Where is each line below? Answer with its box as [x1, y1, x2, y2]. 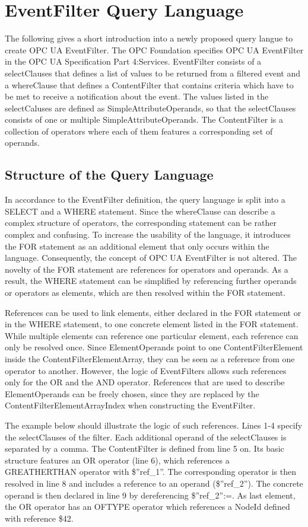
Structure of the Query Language [5, 165, 214, 184]
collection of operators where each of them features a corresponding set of [5, 124, 273, 137]
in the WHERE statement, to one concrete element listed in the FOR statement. [5, 318, 299, 330]
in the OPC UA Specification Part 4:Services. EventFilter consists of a [5, 55, 262, 68]
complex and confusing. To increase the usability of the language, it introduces [5, 228, 291, 241]
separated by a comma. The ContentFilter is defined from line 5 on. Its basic [5, 442, 284, 455]
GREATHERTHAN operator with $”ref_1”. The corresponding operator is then [5, 465, 296, 478]
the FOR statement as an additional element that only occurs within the [5, 239, 269, 252]
